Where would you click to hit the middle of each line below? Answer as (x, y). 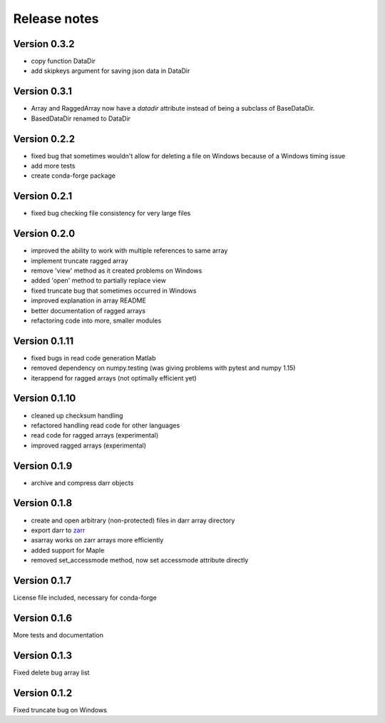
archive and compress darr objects (82, 482)
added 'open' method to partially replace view (99, 280)
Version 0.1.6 (43, 618)
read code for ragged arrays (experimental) (95, 435)
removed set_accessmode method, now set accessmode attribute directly (140, 560)
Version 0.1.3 (43, 656)
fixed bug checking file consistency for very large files (111, 213)
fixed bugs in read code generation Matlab (93, 358)
